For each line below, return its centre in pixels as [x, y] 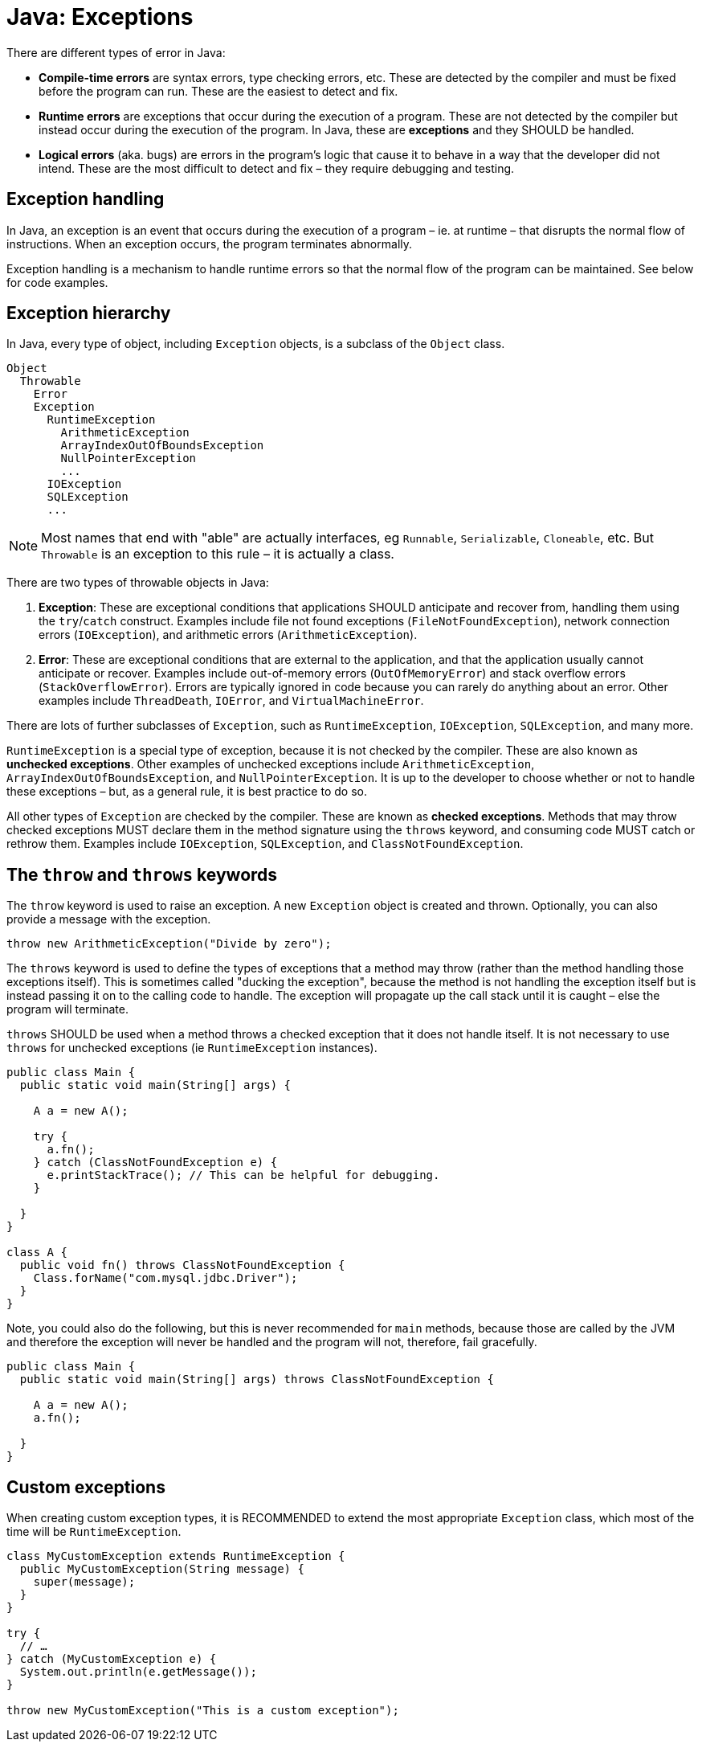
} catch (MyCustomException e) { [112, 1659]
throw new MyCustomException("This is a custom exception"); [203, 1711]
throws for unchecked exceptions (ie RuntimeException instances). [192, 1048]
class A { [37, 1253]
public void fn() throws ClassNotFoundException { [182, 1265]
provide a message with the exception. [109, 919]
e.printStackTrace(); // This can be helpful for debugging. [243, 1175]
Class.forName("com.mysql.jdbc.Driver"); [165, 1278]
